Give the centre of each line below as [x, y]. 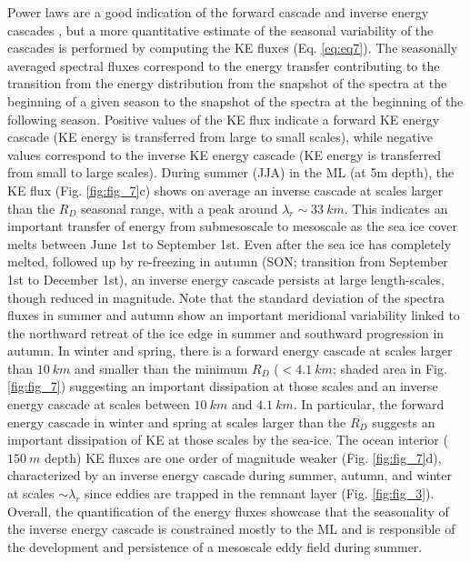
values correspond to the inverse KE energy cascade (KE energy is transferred [225, 154]
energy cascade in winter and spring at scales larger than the [177, 421]
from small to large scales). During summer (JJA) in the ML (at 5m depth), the [231, 172]
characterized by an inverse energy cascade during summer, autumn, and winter [230, 475]
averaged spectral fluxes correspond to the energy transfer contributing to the [224, 65]
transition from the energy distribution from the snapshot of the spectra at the [227, 83]
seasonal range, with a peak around [180, 208]
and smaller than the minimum [161, 368]
